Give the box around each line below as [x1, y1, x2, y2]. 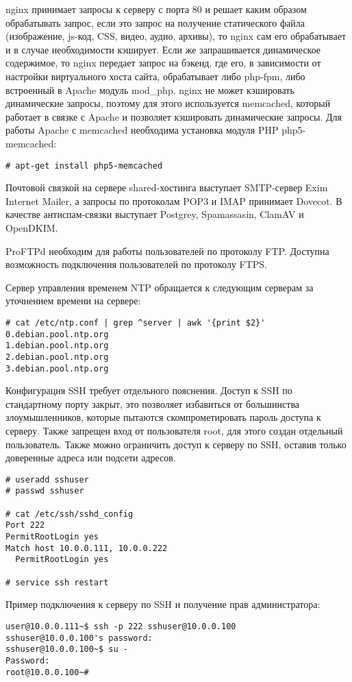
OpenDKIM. [5, 220, 58, 234]
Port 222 [5, 520, 45, 531]
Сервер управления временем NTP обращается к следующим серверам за [5, 280, 314, 294]
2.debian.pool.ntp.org [5, 352, 109, 362]
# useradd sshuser [5, 474, 89, 485]
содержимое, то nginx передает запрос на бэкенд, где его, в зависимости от [5, 56, 321, 70]
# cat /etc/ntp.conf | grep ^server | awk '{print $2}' [5, 317, 266, 328]
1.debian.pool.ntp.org [5, 341, 109, 351]
